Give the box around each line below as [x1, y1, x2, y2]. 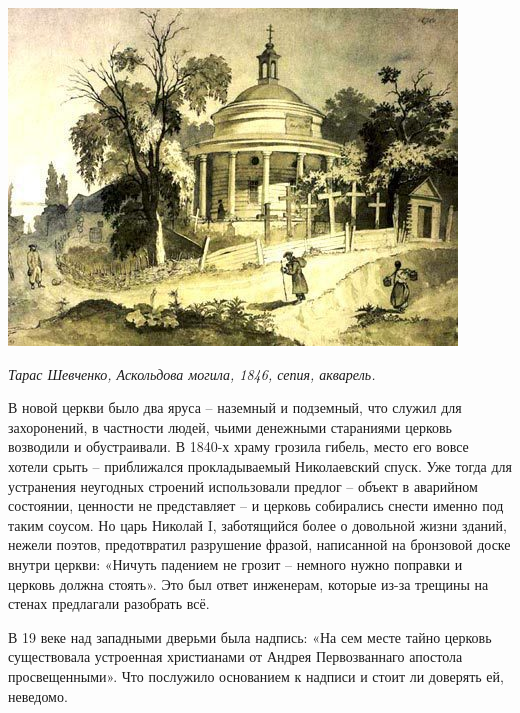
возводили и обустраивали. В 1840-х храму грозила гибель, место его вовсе [8, 436, 469, 457]
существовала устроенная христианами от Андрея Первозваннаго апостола [8, 646, 463, 667]
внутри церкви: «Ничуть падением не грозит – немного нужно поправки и [8, 553, 463, 574]
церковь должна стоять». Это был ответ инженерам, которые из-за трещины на [8, 573, 489, 594]
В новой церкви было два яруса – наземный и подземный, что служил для [8, 397, 462, 418]
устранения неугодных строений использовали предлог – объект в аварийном [8, 475, 478, 496]
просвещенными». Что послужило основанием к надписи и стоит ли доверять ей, [8, 665, 504, 686]
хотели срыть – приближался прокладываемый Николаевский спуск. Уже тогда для [8, 455, 513, 476]
